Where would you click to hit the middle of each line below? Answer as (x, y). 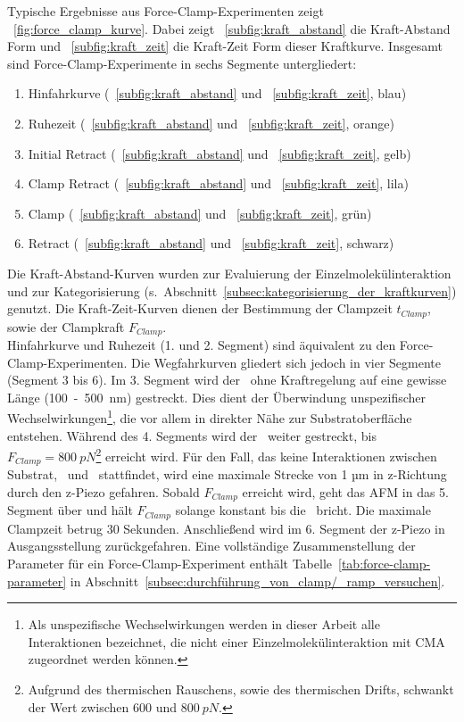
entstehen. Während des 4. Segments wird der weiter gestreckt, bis (192, 435)
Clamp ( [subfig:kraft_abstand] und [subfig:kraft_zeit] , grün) (200, 213)
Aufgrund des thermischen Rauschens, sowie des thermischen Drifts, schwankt (241, 689)
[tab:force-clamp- (385, 564)
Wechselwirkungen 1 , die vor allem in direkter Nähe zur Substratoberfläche (210, 417)
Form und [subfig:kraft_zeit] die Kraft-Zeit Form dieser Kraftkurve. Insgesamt (225, 46)
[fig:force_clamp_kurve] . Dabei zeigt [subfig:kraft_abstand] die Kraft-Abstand (232, 28)
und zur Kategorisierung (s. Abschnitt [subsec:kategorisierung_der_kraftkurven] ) (232, 290)
